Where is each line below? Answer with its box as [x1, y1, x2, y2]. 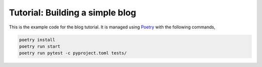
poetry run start [19, 43, 61, 49]
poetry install [19, 37, 55, 42]
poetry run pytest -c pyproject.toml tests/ [19, 51, 127, 56]
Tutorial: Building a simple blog [9, 7, 136, 18]
